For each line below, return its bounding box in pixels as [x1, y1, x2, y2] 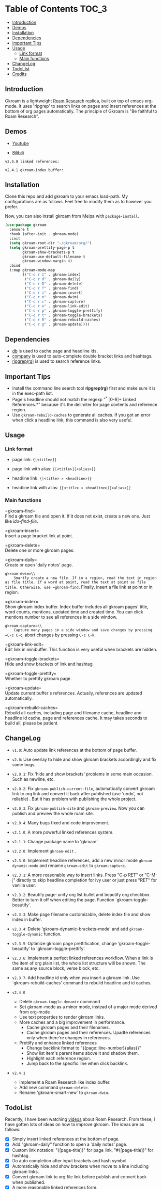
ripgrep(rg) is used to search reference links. [12, 358, 102, 364]
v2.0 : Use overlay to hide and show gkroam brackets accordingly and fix [12, 756, 157, 762]
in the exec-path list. [12, 390, 53, 396]
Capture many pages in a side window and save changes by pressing [14, 627, 152, 632]
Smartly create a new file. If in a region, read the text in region [14, 576, 157, 580]
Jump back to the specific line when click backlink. [26, 1060, 129, 1066]
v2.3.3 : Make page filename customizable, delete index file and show [12, 911, 151, 917]
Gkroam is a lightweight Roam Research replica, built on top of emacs [5, 98, 144, 104]
